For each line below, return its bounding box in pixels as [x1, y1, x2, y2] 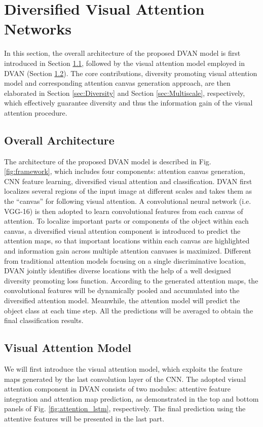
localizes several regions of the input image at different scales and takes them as [4, 186, 252, 196]
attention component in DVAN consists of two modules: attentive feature [4, 383, 231, 394]
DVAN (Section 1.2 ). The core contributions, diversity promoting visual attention [4, 67, 257, 78]
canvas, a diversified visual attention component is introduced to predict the [4, 225, 241, 236]
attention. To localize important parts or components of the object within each [4, 216, 249, 226]
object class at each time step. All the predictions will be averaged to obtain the [4, 305, 253, 315]
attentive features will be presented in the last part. [4, 413, 165, 423]
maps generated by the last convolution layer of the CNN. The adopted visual [4, 373, 246, 384]
